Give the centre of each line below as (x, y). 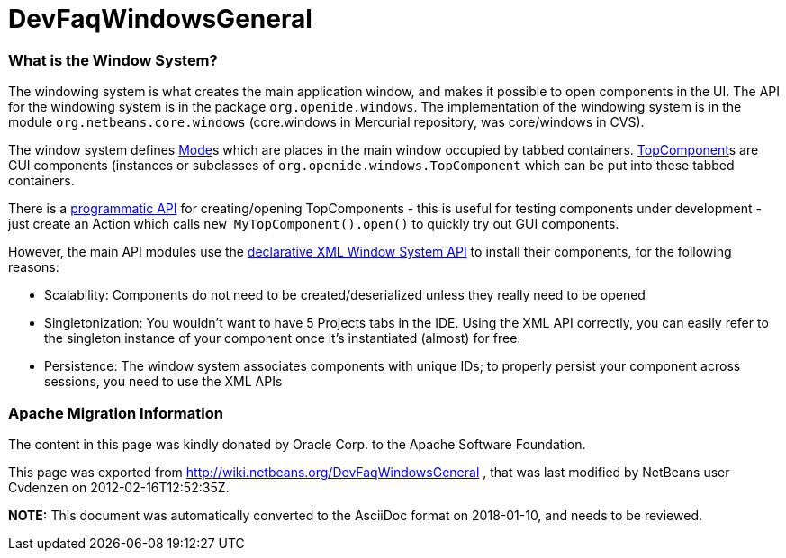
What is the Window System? (113, 60)
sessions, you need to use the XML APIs (163, 382)
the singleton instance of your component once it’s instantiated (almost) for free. (283, 338)
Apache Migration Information (116, 413)
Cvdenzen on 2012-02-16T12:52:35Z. (119, 487)
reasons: (34, 267)
